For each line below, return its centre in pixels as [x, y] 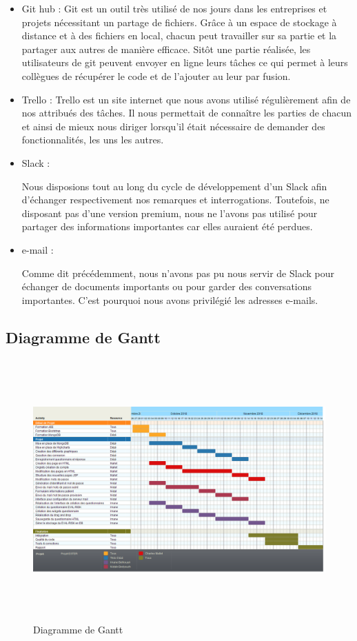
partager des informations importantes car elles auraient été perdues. [167, 226]
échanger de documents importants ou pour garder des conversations [167, 286]
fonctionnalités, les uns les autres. [93, 140]
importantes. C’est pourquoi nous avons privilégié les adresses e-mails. [170, 299]
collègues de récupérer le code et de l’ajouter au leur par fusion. [156, 75]
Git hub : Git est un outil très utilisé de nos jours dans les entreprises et [174, 8]
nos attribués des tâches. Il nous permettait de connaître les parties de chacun [187, 113]
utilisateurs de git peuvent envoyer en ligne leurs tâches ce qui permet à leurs [185, 62]
